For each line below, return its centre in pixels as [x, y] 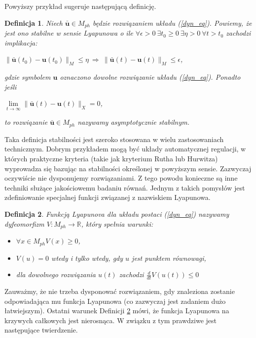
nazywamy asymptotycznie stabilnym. [134, 122]
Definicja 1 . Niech [34, 23]
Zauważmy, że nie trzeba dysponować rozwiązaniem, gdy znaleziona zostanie [120, 291]
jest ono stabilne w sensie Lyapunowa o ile [69, 33]
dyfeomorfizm [24, 223]
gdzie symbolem [28, 77]
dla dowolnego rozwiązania [56, 274]
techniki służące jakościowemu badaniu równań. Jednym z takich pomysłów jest [125, 187]
